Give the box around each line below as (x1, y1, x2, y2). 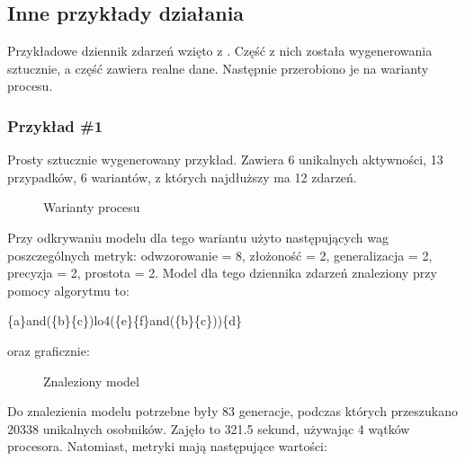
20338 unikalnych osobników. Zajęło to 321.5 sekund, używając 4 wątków (7, 419, 410, 438)
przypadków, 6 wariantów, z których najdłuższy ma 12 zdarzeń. (7, 167, 357, 186)
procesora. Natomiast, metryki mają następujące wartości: (7, 437, 327, 456)
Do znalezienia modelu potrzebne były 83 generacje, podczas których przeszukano (7, 402, 459, 421)
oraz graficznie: (7, 341, 90, 359)
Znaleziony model (43, 371, 139, 390)
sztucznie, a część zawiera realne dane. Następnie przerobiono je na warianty (7, 58, 429, 77)
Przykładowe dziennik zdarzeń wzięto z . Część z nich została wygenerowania (7, 41, 433, 60)
